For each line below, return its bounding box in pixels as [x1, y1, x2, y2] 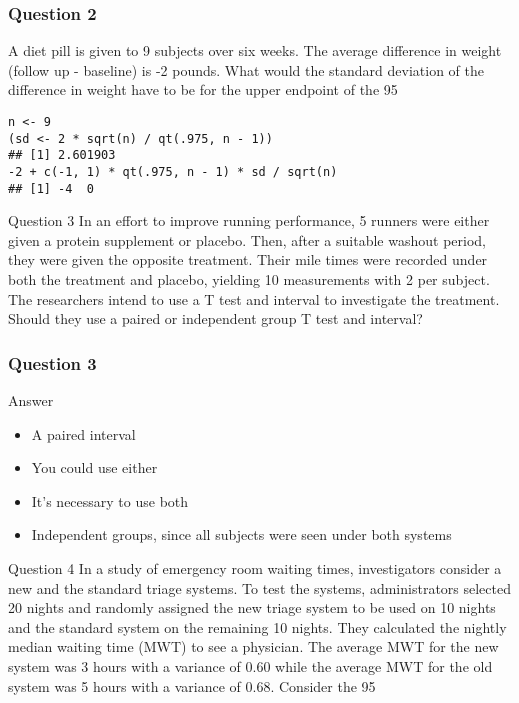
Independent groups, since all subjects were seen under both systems [31, 524, 452, 545]
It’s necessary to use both [31, 490, 189, 511]
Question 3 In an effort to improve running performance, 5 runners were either [8, 210, 490, 231]
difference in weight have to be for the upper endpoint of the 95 [8, 79, 398, 100]
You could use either [31, 457, 158, 478]
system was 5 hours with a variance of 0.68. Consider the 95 [8, 675, 376, 696]
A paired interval [31, 423, 136, 444]
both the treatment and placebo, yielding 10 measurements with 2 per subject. [8, 269, 490, 290]
